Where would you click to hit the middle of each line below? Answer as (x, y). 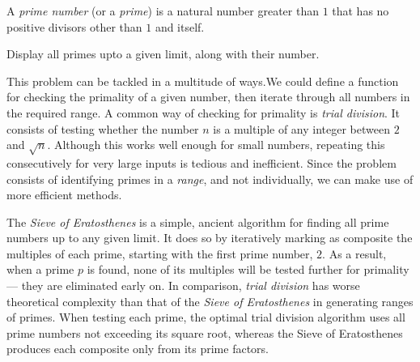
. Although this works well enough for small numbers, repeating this (216, 145)
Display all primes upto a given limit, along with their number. (163, 54)
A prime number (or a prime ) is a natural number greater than (163, 11)
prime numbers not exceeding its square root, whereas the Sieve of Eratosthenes (205, 332)
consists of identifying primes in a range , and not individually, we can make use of (210, 179)
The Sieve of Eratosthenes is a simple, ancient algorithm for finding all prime (198, 221)
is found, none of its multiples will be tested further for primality (248, 269)
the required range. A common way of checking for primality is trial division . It (204, 112)
